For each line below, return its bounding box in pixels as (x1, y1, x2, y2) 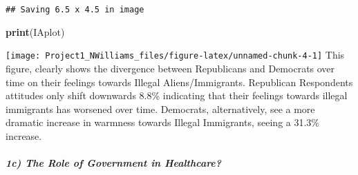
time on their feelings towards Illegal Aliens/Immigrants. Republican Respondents (6, 74, 353, 89)
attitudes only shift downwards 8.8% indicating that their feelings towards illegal (6, 88, 348, 103)
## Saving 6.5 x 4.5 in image (6, 5, 144, 14)
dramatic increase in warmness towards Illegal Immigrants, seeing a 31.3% (6, 115, 320, 130)
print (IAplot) (6, 24, 65, 39)
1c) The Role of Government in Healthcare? (6, 156, 222, 170)
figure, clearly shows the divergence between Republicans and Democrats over (6, 61, 335, 75)
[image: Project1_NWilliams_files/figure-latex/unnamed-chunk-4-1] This (6, 48, 345, 62)
